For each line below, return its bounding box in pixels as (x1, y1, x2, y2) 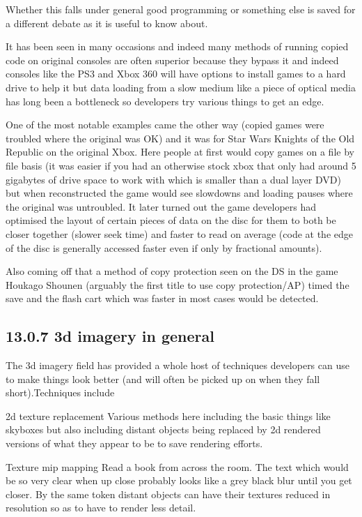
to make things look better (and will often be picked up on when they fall (6, 371, 320, 386)
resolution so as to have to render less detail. (6, 500, 196, 515)
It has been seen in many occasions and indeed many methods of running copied (6, 39, 349, 54)
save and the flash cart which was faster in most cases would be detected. (6, 291, 319, 306)
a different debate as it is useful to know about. (6, 15, 208, 30)
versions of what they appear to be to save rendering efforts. (6, 436, 263, 451)
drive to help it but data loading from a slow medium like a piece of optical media (6, 80, 356, 94)
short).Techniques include (6, 385, 115, 400)
